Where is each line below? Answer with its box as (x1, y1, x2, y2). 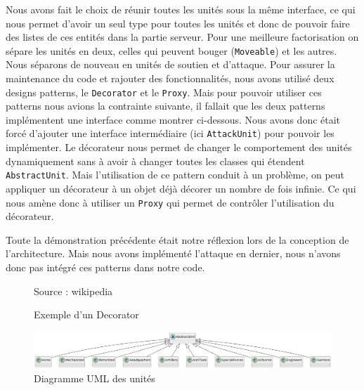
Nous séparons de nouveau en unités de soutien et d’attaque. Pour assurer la (6, 57, 335, 72)
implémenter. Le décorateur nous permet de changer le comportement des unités (6, 140, 352, 155)
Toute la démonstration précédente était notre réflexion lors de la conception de (6, 232, 349, 247)
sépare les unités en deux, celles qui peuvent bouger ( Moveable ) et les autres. (6, 43, 337, 58)
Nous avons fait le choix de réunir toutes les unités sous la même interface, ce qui (6, 2, 356, 16)
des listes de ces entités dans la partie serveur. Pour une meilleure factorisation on (6, 30, 359, 44)
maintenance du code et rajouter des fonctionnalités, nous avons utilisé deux (6, 71, 334, 86)
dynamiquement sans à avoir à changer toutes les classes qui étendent (6, 153, 305, 168)
